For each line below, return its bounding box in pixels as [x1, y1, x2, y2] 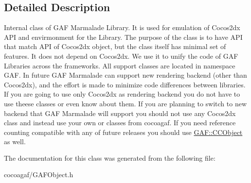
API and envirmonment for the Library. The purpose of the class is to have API [4, 32, 243, 42]
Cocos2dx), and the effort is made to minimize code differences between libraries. [4, 79, 246, 89]
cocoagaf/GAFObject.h [4, 169, 73, 179]
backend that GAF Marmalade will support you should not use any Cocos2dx [4, 108, 236, 118]
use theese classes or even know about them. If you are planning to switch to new [4, 98, 247, 108]
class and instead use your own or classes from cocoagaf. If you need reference [4, 117, 236, 128]
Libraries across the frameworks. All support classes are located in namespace [4, 60, 235, 70]
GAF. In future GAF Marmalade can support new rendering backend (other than [4, 70, 247, 80]
